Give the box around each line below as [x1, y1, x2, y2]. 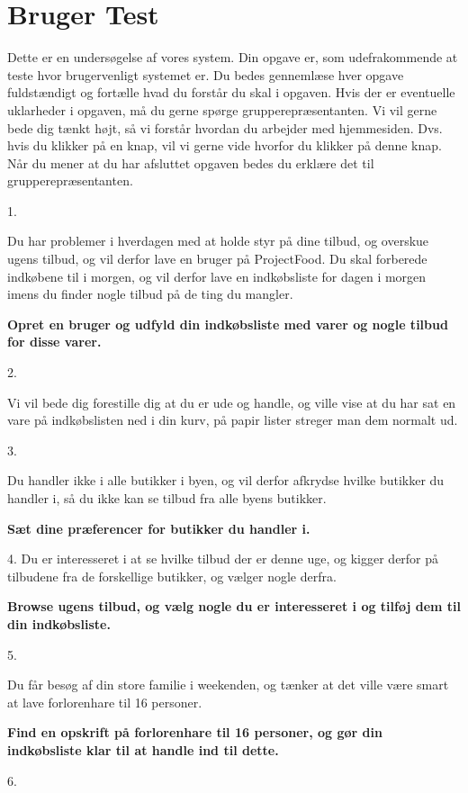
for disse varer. [7, 332, 102, 351]
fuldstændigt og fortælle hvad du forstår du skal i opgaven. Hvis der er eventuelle [7, 83, 455, 102]
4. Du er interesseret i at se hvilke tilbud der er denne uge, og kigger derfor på [7, 549, 439, 568]
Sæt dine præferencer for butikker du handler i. [7, 518, 310, 537]
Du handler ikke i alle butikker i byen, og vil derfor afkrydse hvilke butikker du [7, 471, 445, 490]
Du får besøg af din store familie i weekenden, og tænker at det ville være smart [7, 675, 449, 694]
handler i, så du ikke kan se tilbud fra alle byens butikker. [7, 489, 327, 507]
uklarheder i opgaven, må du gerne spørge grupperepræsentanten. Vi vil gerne [7, 100, 437, 119]
